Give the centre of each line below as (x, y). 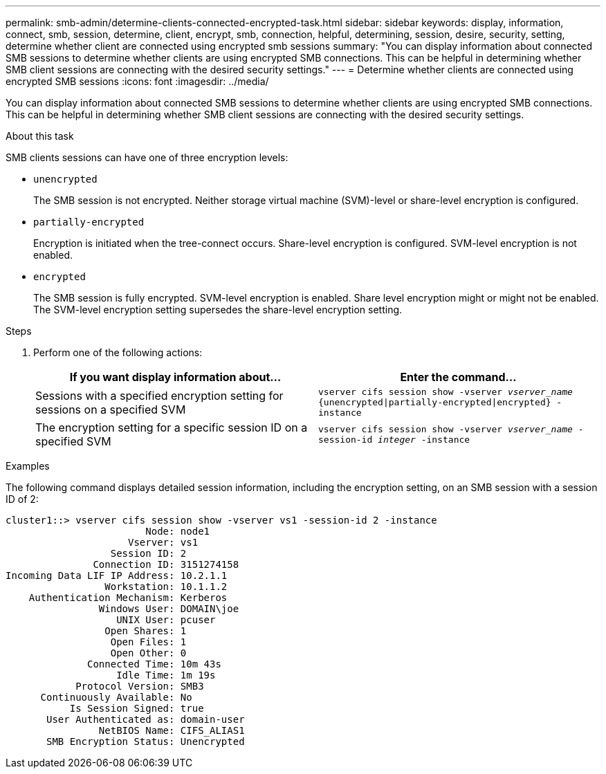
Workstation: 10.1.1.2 (166, 587)
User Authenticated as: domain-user (146, 719)
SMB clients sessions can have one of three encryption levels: (147, 157)
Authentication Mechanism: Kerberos (128, 598)
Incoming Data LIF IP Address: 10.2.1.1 (117, 575)
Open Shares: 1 (146, 631)
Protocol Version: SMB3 (140, 686)
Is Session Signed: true (137, 708)
